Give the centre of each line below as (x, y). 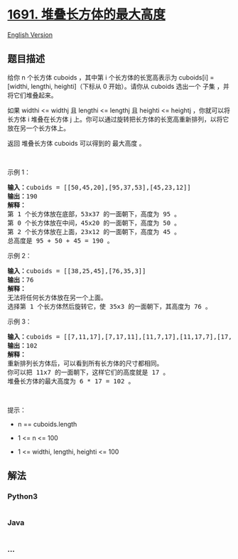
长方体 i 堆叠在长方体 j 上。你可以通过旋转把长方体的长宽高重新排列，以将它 (118, 119)
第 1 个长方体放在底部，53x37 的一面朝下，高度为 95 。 (94, 214)
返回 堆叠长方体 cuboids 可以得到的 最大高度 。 (76, 143)
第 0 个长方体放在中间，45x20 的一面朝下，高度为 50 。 (94, 223)
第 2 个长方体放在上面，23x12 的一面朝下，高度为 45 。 (94, 231)
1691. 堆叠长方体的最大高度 (86, 15)
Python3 (22, 496)
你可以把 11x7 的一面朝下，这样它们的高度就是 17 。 (88, 372)
